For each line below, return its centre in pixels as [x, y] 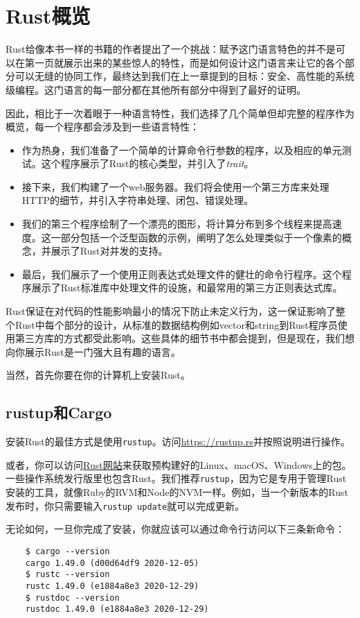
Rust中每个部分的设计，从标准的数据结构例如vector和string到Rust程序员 [176, 324]
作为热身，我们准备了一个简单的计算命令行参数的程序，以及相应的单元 [182, 149]
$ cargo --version [67, 551]
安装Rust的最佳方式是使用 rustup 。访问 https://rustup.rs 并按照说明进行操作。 [178, 441]
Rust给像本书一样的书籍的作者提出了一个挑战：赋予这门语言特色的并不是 [171, 49]
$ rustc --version [67, 575]
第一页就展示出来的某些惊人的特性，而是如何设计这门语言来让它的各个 [184, 62]
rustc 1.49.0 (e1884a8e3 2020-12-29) [112, 586]
